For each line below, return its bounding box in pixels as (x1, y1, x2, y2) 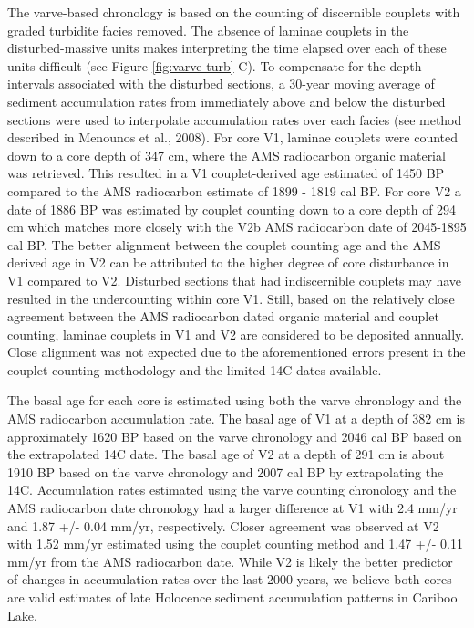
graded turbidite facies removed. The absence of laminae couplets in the (7, 20, 409, 39)
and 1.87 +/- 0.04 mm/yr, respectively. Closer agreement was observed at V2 (7, 516, 439, 535)
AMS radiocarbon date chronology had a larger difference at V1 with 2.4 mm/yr (7, 498, 458, 518)
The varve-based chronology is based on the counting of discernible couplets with (7, 3, 460, 21)
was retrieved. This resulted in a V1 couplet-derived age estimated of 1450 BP (7, 163, 445, 183)
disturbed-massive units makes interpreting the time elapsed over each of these (7, 38, 447, 58)
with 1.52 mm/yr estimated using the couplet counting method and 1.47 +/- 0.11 (7, 534, 463, 553)
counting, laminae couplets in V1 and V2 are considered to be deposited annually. (7, 324, 465, 343)
